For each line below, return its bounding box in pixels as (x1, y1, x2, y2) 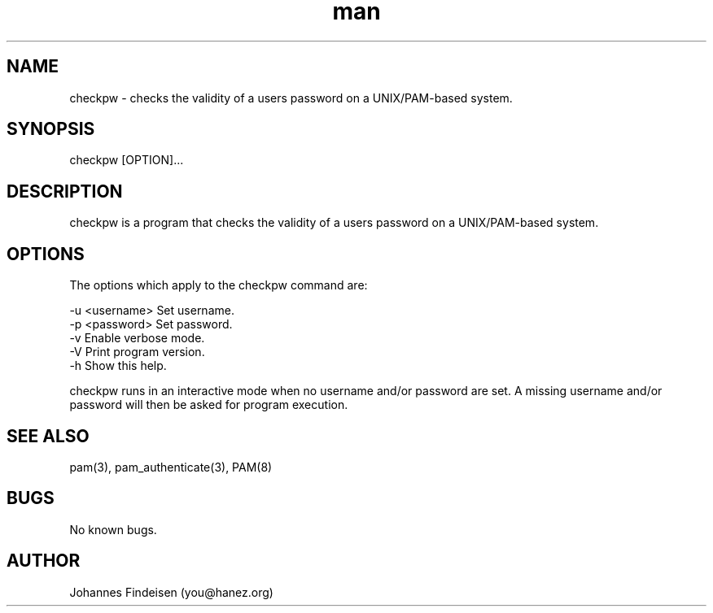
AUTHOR (7, 550, 81, 572)
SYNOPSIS (7, 119, 95, 140)
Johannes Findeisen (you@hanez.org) (69, 585, 273, 599)
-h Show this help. (69, 359, 167, 373)
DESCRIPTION (7, 180, 123, 202)
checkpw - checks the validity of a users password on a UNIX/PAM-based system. (69, 90, 513, 105)
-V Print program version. (69, 345, 205, 359)
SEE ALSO (7, 425, 90, 446)
